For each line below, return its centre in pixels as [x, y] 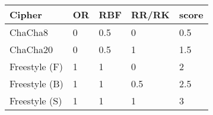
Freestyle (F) [36, 66]
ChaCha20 [31, 49]
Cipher [26, 14]
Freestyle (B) [36, 83]
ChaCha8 [29, 32]
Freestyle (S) [36, 101]
